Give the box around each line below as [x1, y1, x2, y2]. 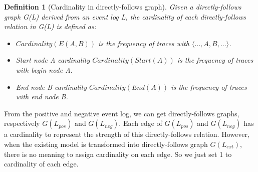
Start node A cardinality [16, 55, 90, 65]
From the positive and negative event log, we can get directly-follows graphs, [4, 108, 239, 118]
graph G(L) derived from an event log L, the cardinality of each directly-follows [4, 11, 246, 22]
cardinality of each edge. [4, 158, 79, 169]
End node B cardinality [16, 81, 87, 92]
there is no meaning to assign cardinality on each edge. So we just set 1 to [4, 148, 232, 159]
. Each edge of [119, 118, 162, 128]
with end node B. [16, 91, 68, 102]
